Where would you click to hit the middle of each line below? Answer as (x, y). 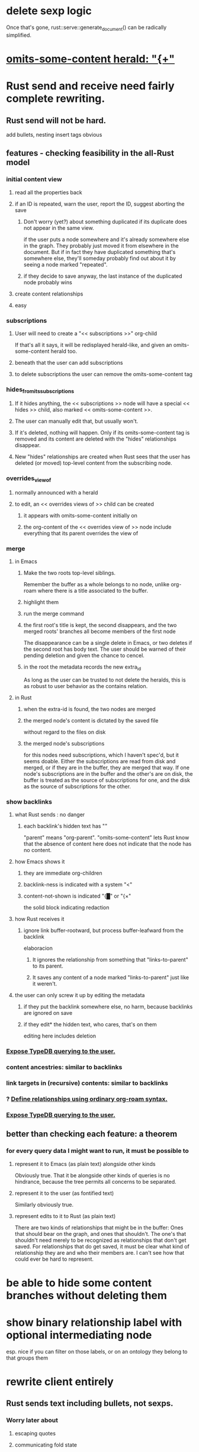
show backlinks (29, 802)
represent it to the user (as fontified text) (64, 1193)
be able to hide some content (79, 1283)
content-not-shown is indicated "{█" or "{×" (77, 896)
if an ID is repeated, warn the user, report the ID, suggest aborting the (99, 204)
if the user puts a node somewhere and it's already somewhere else (106, 239)
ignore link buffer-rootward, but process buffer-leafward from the (103, 930)
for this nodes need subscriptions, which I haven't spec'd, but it (101, 755)
